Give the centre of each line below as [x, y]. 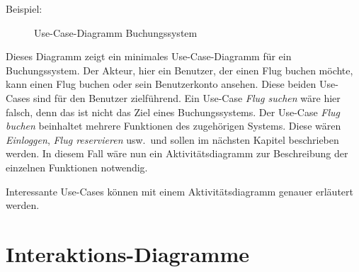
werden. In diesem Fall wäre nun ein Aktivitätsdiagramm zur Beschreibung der [177, 153]
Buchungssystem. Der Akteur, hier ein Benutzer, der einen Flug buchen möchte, [179, 70]
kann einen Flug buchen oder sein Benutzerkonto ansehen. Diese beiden [161, 84]
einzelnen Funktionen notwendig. [77, 167]
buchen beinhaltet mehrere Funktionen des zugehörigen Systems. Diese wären [173, 126]
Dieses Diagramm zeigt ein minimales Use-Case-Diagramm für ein [149, 56]
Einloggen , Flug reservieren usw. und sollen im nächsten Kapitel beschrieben [172, 139]
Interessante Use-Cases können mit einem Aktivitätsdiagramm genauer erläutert [179, 191]
